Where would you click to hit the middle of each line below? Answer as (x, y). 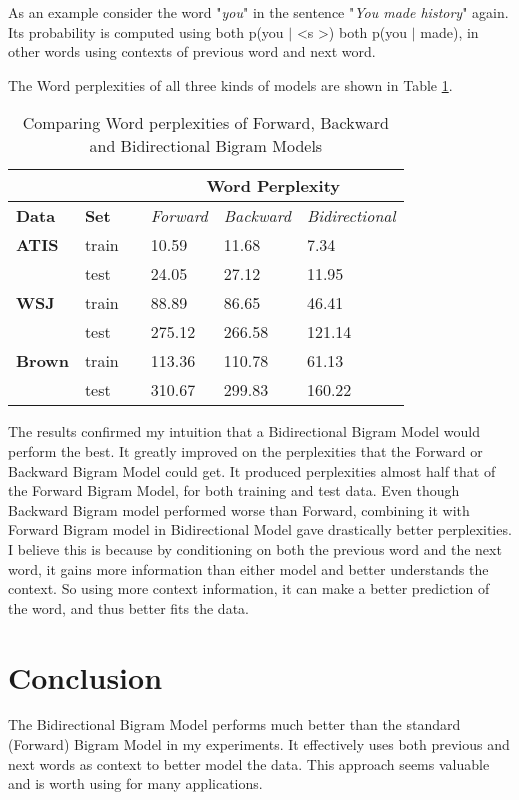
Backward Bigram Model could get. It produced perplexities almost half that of (252, 470)
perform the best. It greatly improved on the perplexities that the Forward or (245, 450)
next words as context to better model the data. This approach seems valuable (249, 763)
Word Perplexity (273, 186)
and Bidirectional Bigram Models (206, 146)
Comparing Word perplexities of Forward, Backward (205, 123)
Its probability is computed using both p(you (146, 31)
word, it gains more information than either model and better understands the (248, 568)
